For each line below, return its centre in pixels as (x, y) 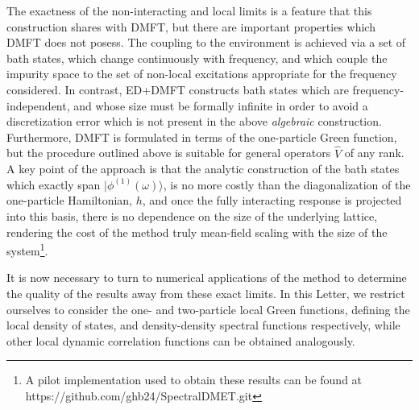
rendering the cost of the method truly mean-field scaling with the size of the (197, 232)
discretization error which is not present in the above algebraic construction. (194, 121)
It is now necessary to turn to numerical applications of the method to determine (207, 277)
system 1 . (27, 249)
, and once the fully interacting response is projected (272, 200)
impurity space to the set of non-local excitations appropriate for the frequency (202, 74)
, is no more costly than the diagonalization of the (287, 184)
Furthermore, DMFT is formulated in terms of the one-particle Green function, (202, 137)
